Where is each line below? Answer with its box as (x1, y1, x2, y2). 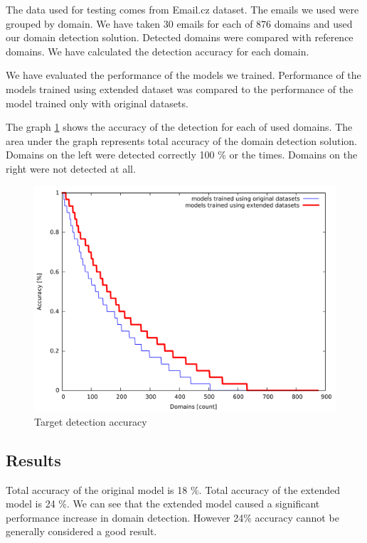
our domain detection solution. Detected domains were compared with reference (6, 30, 353, 45)
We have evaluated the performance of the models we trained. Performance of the (6, 68, 361, 82)
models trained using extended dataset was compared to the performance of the (6, 81, 353, 96)
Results (6, 448, 61, 471)
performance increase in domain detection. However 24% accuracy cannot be (6, 510, 339, 525)
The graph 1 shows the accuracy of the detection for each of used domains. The (6, 119, 353, 134)
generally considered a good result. (6, 524, 157, 539)
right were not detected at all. (6, 161, 136, 176)
